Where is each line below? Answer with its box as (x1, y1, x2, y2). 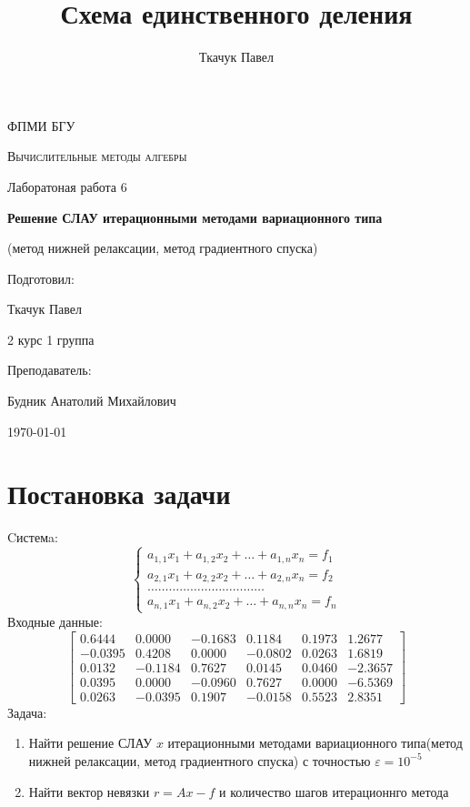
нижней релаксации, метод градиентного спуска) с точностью (28, 751, 371, 770)
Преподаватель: (7, 360, 92, 379)
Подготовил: (7, 268, 75, 287)
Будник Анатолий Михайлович (7, 391, 176, 410)
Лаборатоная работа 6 (7, 177, 127, 196)
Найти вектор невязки (28, 782, 150, 801)
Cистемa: (7, 528, 58, 547)
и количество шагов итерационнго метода (219, 782, 449, 801)
